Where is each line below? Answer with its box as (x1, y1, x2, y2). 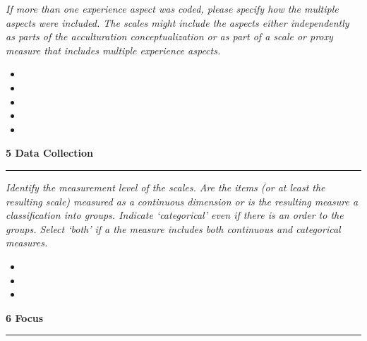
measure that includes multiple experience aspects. (6, 42, 221, 57)
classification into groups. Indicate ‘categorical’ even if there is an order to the (6, 208, 344, 222)
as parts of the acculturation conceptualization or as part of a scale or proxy (6, 29, 333, 44)
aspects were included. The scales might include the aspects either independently (6, 15, 349, 30)
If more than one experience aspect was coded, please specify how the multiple (6, 1, 339, 16)
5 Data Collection (6, 145, 93, 160)
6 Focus (6, 310, 44, 325)
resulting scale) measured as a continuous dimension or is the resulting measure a (6, 193, 359, 208)
